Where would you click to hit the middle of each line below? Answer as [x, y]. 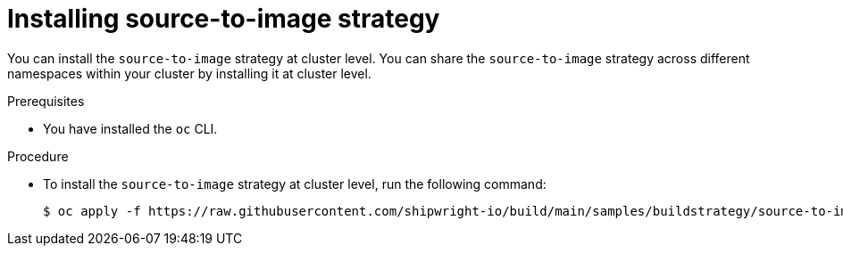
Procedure [38, 156]
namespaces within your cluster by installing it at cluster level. [189, 73]
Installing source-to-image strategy [224, 19]
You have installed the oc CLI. [130, 128]
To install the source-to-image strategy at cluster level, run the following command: [295, 184]
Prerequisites [46, 101]
